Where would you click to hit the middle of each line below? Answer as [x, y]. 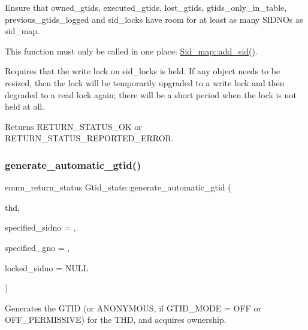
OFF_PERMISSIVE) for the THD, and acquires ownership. [116, 320]
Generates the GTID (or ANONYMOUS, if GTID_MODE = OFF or [133, 308]
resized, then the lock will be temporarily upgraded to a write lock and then [145, 82]
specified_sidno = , [40, 227]
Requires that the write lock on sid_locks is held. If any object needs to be [143, 71]
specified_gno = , [37, 247]
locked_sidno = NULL [47, 267]
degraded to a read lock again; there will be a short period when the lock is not [151, 94]
